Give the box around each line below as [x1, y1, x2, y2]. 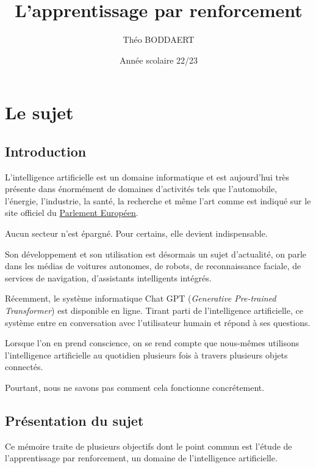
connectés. [5, 360, 43, 373]
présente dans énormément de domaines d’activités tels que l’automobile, [5, 182, 278, 195]
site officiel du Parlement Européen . [5, 206, 138, 219]
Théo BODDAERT [123, 33, 195, 46]
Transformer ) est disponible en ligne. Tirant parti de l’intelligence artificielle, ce [5, 304, 303, 317]
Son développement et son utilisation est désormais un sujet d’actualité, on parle [5, 247, 307, 260]
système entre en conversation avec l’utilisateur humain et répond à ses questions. [5, 316, 311, 329]
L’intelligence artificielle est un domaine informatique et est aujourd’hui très [5, 170, 290, 183]
